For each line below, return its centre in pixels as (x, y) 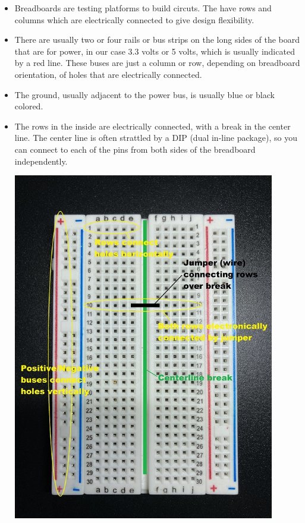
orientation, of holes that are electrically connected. (108, 74)
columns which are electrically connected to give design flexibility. (134, 19)
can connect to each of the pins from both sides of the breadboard (135, 149)
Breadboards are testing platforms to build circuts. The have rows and (143, 8)
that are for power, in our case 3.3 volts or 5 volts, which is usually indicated (155, 51)
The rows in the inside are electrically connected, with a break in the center (152, 126)
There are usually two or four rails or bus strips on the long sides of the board (157, 40)
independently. (41, 161)
